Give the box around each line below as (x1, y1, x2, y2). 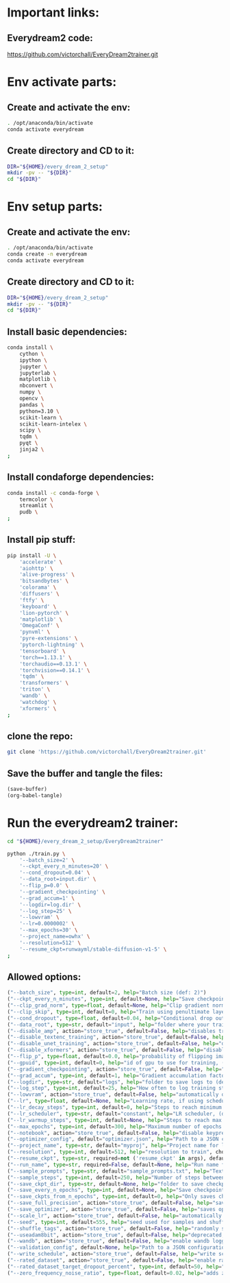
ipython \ (19, 356, 48, 364)
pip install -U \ (7, 552, 57, 559)
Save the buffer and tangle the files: (7, 768, 163, 779)
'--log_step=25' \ (19, 907, 72, 914)
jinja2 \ (19, 446, 44, 453)
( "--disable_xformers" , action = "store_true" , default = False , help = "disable (7, 1047, 228, 1053)
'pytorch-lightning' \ (19, 641, 84, 648)
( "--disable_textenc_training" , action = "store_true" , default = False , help (7, 1034, 225, 1041)
